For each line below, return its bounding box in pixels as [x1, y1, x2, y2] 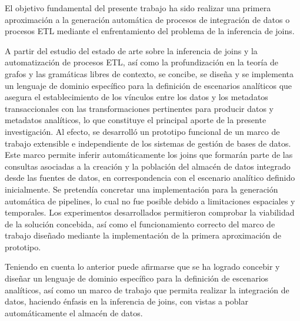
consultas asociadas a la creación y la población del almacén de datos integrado [5, 160, 291, 172]
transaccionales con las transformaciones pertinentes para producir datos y [5, 102, 274, 114]
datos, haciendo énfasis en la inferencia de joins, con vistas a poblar [5, 295, 248, 307]
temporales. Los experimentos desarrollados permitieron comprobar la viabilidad [5, 206, 295, 219]
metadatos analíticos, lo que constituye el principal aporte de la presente [5, 114, 266, 126]
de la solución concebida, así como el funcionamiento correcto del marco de [5, 217, 275, 230]
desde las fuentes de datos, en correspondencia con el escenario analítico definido [5, 171, 295, 184]
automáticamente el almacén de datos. [5, 306, 143, 319]
